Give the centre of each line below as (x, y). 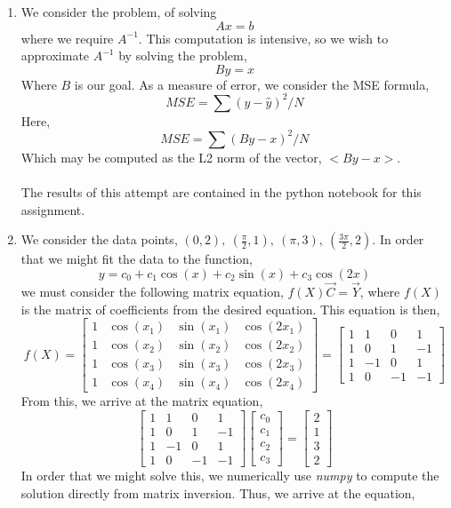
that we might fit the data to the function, (137, 259)
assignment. (53, 209)
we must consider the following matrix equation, (152, 292)
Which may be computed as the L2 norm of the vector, (171, 157)
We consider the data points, (99, 239)
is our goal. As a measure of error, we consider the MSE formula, (252, 84)
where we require (67, 38)
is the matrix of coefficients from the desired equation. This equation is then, (230, 309)
